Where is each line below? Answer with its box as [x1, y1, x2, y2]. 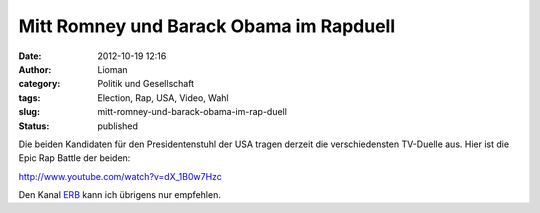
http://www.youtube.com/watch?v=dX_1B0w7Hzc [18, 170, 222, 182]
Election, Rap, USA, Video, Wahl [97, 91, 229, 104]
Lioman [97, 63, 129, 75]
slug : [18, 106, 40, 118]
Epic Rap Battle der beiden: [18, 152, 131, 164]
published [97, 120, 139, 132]
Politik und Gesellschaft [97, 78, 195, 90]
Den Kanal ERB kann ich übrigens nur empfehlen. [18, 189, 222, 201]
